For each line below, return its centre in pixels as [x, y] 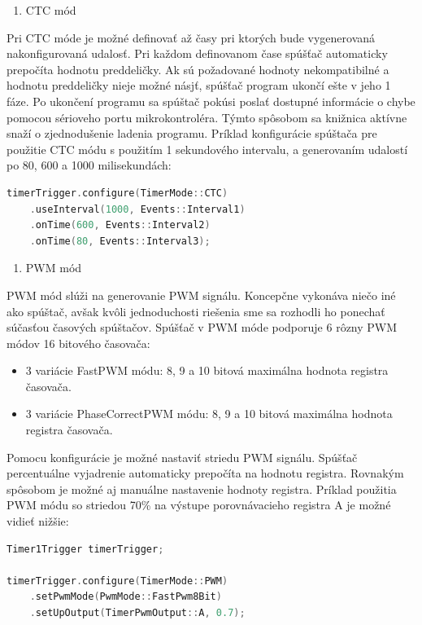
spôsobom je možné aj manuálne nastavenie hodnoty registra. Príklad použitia [202, 489]
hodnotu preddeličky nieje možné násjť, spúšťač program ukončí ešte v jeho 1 [199, 85]
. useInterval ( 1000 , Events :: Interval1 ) [137, 209]
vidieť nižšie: [38, 521]
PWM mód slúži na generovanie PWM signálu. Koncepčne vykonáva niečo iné [201, 295]
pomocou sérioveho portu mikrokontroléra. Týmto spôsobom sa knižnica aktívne [207, 117]
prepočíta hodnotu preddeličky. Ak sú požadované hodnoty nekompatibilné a [198, 69]
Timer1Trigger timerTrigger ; [85, 549]
